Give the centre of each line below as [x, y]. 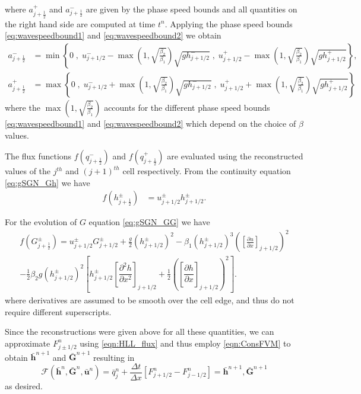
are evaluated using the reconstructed [235, 156]
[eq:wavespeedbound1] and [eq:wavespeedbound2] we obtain [113, 35]
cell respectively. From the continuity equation [207, 171]
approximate [28, 343]
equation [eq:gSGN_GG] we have [149, 222]
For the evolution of [41, 222]
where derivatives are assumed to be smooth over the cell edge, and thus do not [150, 300]
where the [23, 107]
